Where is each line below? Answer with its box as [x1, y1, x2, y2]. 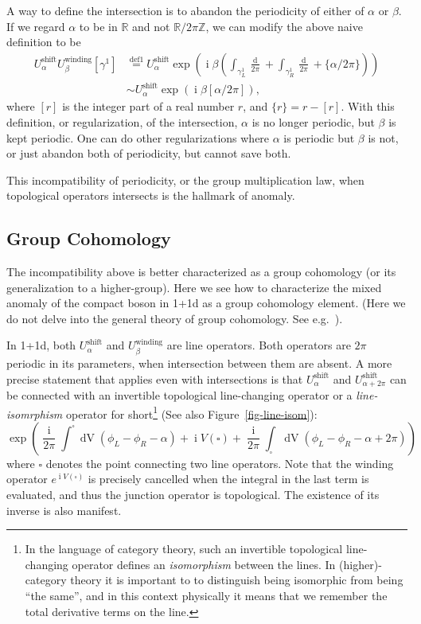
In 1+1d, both [6, 337, 76, 353]
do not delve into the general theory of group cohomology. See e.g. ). [6, 310, 343, 326]
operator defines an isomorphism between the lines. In [72, 556, 336, 572]
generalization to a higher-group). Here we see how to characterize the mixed [6, 279, 382, 295]
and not [131, 18, 170, 34]
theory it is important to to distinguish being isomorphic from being [70, 571, 403, 588]
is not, [368, 129, 399, 146]
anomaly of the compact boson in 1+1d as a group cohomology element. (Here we [6, 294, 406, 311]
